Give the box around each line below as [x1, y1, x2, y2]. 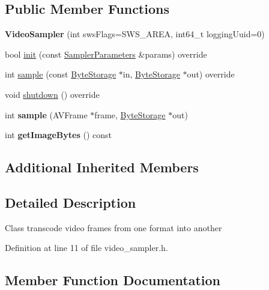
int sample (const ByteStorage [5, 68, 116, 80]
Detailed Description [5, 193, 136, 211]
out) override [187, 68, 235, 80]
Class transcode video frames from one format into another [5, 221, 222, 234]
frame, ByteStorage [94, 108, 166, 121]
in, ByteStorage [122, 68, 180, 80]
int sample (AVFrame [5, 108, 88, 121]
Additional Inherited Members [5, 158, 199, 177]
